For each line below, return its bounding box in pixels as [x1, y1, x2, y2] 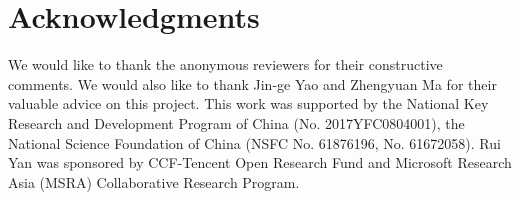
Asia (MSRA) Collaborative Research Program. [8, 171, 300, 192]
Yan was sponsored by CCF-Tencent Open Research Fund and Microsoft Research [8, 152, 512, 173]
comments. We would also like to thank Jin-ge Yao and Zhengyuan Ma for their [8, 73, 497, 94]
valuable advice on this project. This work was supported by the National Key [8, 93, 489, 114]
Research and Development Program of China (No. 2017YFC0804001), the [8, 112, 465, 133]
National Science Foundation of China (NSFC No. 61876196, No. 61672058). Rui [8, 132, 501, 153]
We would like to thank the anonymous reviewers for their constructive [8, 54, 443, 75]
